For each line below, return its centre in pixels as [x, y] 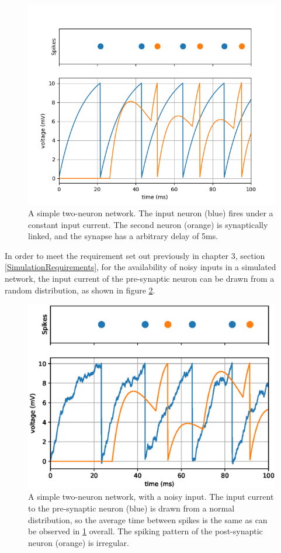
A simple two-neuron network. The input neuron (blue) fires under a [151, 213]
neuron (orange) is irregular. [79, 542]
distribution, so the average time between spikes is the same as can [148, 519]
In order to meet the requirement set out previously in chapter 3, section [135, 255]
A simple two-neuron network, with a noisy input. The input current [151, 497]
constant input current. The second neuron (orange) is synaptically [148, 224]
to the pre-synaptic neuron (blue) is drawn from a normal [131, 508]
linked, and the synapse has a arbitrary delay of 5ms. [123, 236]
